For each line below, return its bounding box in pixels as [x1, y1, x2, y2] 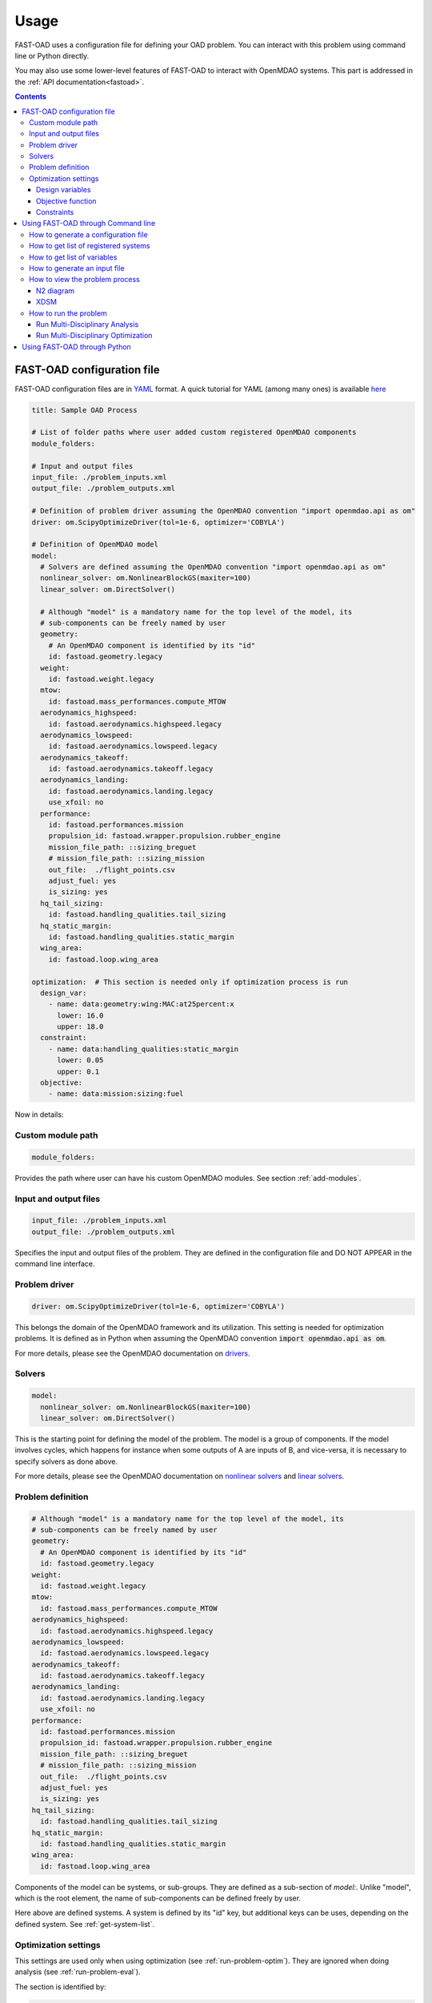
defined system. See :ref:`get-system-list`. [14, 1919, 155, 1928]
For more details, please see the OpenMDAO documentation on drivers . [14, 1348, 250, 1358]
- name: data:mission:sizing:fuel [48, 1090, 184, 1098]
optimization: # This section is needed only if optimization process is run [31, 977, 348, 986]
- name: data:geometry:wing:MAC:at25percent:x [48, 1000, 235, 1009]
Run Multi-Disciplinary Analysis [36, 319, 139, 328]
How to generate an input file [29, 263, 125, 272]
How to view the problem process [29, 275, 140, 284]
